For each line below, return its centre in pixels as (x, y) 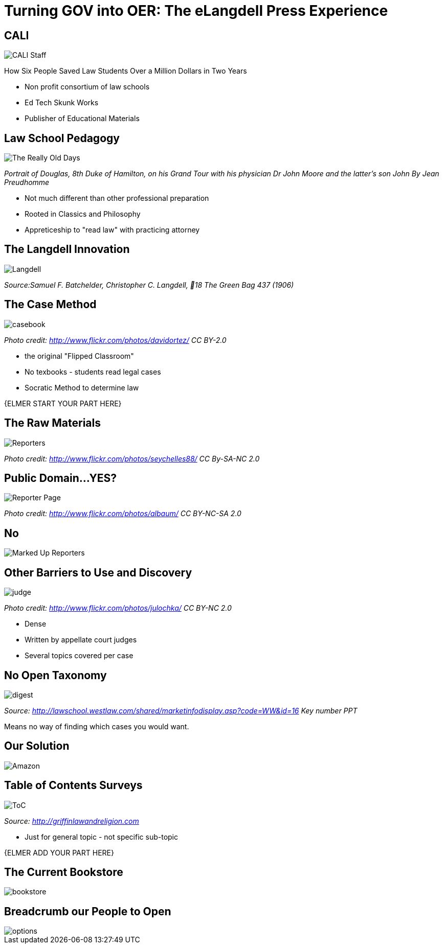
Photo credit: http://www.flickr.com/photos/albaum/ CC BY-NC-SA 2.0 (123, 514)
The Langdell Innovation (67, 249)
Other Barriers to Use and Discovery (98, 572)
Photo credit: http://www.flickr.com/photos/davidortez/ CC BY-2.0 (115, 340)
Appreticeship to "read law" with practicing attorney (112, 230)
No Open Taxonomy (56, 675)
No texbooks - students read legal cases (93, 372)
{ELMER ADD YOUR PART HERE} (59, 852)
